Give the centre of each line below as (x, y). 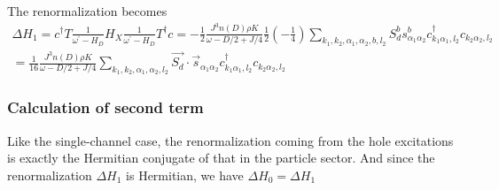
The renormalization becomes (87, 11)
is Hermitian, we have (185, 175)
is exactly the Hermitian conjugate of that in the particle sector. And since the (221, 158)
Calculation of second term (105, 107)
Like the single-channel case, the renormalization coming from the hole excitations (230, 140)
